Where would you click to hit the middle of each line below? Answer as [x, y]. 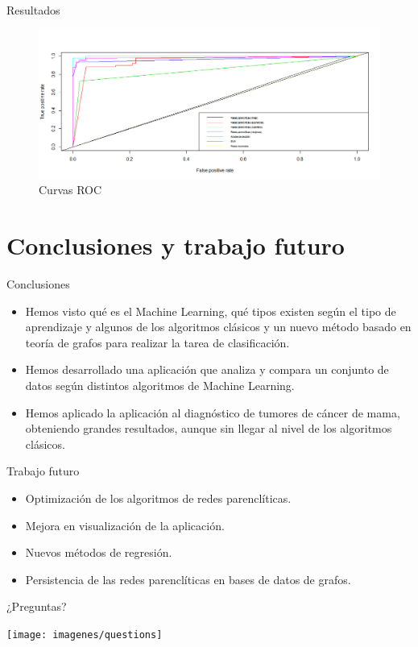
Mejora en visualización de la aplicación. [125, 525]
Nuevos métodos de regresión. [99, 552]
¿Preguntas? [37, 606]
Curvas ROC [70, 190]
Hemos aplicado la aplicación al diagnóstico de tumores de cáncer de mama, [213, 412]
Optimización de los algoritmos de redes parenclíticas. [158, 498]
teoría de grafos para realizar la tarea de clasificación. [157, 342]
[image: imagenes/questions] [85, 635]
